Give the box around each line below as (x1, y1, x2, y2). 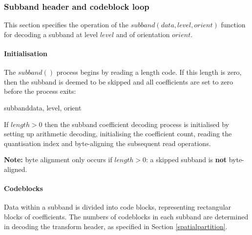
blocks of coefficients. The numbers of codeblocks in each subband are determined (4, 211, 249, 221)
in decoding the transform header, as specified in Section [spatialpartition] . (4, 221, 228, 231)
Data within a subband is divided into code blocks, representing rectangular (4, 202, 231, 212)
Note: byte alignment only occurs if (4, 154, 112, 165)
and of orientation (116, 29, 170, 39)
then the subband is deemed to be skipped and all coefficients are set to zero (4, 76, 233, 86)
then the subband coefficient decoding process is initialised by (44, 119, 229, 129)
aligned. (4, 164, 27, 174)
